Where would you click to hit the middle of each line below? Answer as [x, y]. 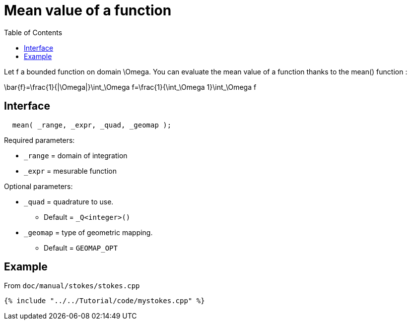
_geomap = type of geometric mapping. [88, 232]
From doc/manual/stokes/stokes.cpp [72, 286]
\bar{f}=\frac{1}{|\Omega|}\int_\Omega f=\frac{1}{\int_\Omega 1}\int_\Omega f [130, 87]
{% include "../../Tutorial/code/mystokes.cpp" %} [104, 301]
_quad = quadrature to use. [69, 201]
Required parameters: [39, 140]
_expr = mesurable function [70, 171]
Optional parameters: [38, 186]
